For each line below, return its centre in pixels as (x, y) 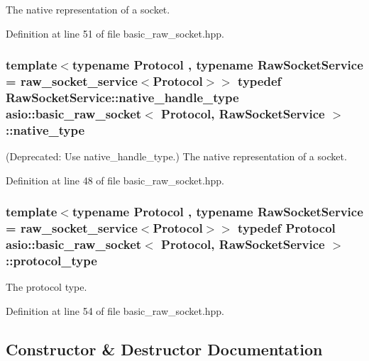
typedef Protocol (287, 228)
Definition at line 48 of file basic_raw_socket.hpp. (115, 180)
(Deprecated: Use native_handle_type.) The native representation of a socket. (176, 156)
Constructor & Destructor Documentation (164, 349)
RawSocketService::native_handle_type (122, 97)
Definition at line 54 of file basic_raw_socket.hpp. (115, 310)
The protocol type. (46, 287)
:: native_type (45, 129)
